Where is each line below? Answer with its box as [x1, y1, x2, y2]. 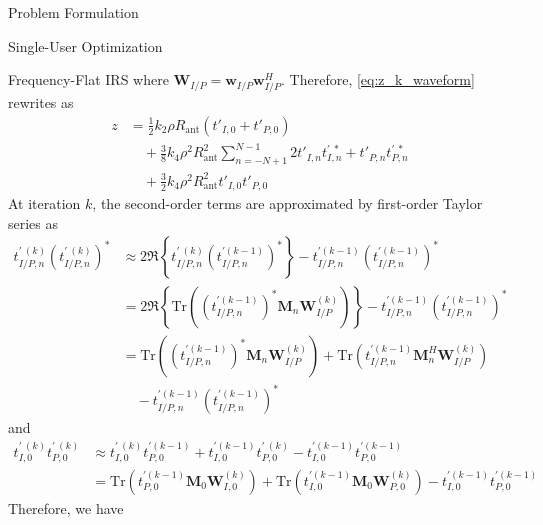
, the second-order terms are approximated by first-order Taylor [92, 193, 483, 214]
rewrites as [8, 92, 74, 113]
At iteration [8, 193, 81, 214]
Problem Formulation [8, 2, 139, 22]
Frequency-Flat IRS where [8, 69, 169, 90]
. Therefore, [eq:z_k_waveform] [281, 69, 475, 90]
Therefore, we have [8, 498, 124, 519]
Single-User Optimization [8, 35, 163, 56]
